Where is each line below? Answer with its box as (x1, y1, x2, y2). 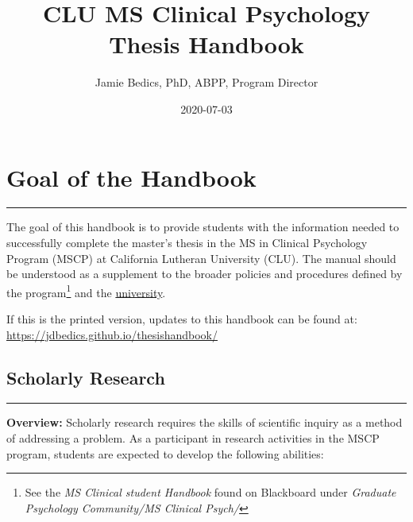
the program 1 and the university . (6, 281, 166, 300)
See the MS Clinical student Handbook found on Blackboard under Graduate (25, 484, 396, 501)
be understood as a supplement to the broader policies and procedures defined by (6, 265, 403, 282)
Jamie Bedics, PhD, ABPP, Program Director (95, 74, 318, 91)
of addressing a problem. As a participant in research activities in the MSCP (6, 430, 380, 447)
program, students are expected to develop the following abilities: (6, 445, 324, 462)
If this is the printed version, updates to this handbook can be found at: (6, 311, 357, 327)
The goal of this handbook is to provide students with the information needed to (6, 218, 399, 235)
